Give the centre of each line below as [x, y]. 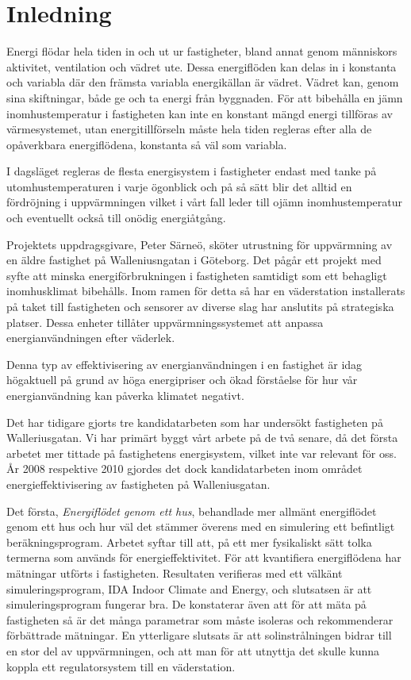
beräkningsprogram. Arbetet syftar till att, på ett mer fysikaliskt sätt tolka [189, 542]
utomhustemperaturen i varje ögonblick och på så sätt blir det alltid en [179, 186]
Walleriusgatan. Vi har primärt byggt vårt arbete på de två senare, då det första [202, 438]
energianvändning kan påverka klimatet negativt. [125, 395]
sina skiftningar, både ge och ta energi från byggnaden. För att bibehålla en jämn [205, 97]
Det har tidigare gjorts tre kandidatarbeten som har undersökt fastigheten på [195, 422]
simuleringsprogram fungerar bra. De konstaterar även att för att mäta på [186, 604]
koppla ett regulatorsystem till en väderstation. [121, 666]
